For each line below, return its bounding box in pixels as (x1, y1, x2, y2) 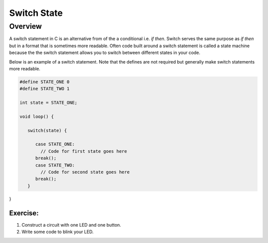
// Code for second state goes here (40, 169, 130, 175)
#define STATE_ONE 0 (19, 79, 69, 84)
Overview (9, 22, 42, 31)
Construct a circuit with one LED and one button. (21, 222, 122, 228)
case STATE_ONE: (35, 141, 75, 147)
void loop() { (19, 114, 54, 119)
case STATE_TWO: (35, 162, 75, 168)
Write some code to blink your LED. (21, 229, 94, 235)
